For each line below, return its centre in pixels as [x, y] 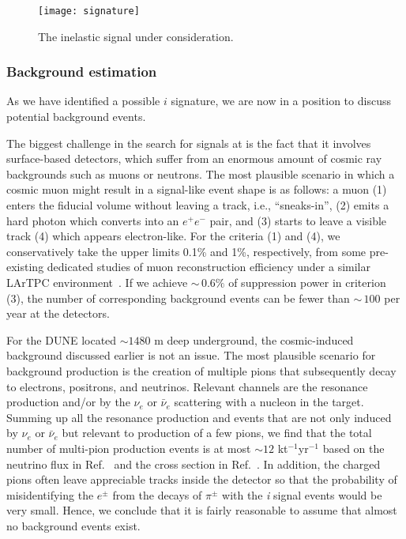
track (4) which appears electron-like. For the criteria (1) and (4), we [173, 236]
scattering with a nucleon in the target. [269, 402]
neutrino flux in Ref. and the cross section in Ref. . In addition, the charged [194, 464]
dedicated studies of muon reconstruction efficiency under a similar [209, 267]
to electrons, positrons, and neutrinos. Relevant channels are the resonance [187, 386]
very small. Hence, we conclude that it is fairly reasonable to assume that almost [202, 510]
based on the [353, 448]
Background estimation [82, 72]
